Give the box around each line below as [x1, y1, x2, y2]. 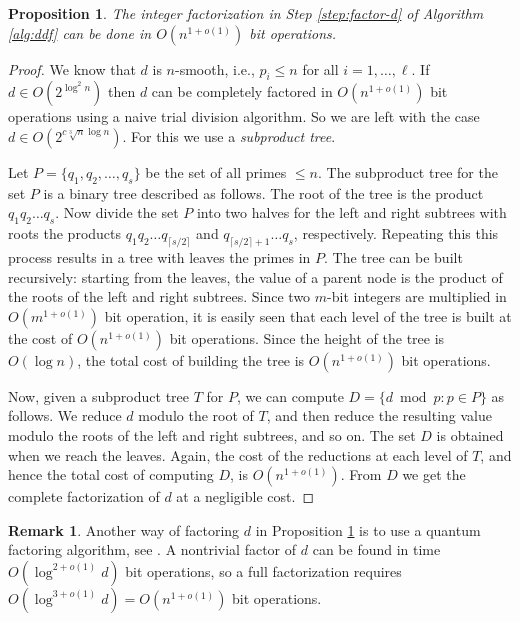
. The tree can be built [324, 246, 463, 267]
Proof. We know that [8, 58, 136, 79]
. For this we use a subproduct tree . [122, 125, 336, 146]
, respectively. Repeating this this [293, 223, 499, 244]
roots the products [8, 223, 122, 244]
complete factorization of [8, 486, 160, 507]
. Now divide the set [55, 202, 179, 223]
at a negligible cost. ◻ [176, 486, 315, 507]
